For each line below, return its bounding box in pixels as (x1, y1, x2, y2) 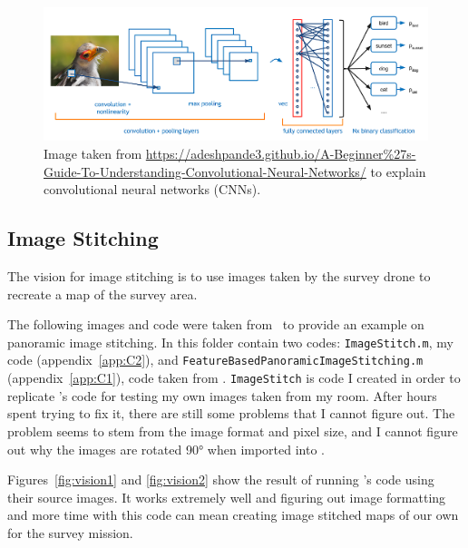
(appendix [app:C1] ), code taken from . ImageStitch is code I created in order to (7, 368, 461, 387)
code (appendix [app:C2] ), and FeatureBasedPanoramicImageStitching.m (7, 350, 424, 369)
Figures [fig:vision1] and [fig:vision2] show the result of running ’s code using (7, 470, 434, 489)
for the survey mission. (7, 523, 133, 542)
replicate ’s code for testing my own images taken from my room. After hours (7, 386, 437, 405)
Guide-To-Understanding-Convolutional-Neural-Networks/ (44, 161, 366, 181)
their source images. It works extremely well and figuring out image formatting (7, 487, 446, 506)
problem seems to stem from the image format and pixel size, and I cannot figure (7, 421, 458, 440)
